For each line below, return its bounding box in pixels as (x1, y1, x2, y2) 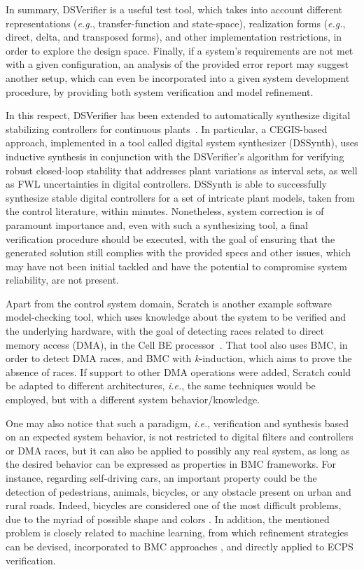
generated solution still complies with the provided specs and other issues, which (6, 245, 351, 260)
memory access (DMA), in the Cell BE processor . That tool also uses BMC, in (6, 337, 348, 352)
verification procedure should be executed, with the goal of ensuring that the (6, 231, 335, 246)
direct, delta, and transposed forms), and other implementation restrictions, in (6, 29, 342, 44)
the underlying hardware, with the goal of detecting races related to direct (6, 324, 324, 338)
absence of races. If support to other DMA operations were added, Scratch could (6, 364, 351, 379)
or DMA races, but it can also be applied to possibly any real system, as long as (6, 443, 350, 457)
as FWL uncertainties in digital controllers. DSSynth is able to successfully (6, 176, 327, 191)
